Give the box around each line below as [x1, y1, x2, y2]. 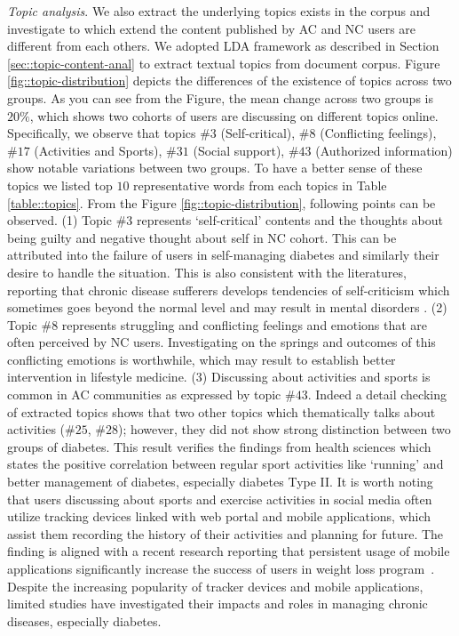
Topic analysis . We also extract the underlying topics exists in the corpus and [7, 2, 431, 20]
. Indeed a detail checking [307, 385, 447, 404]
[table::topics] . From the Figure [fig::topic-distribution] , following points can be [7, 193, 436, 212]
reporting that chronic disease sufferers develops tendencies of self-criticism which [7, 280, 450, 299]
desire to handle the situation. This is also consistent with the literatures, [7, 262, 407, 281]
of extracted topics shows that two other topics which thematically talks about [7, 402, 436, 421]
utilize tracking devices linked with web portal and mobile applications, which [7, 507, 431, 526]
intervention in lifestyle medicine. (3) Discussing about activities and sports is [7, 367, 431, 386]
